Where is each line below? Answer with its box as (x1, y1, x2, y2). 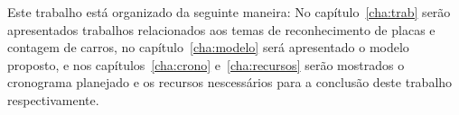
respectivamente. (7, 90, 99, 109)
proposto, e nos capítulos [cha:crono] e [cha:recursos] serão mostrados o (7, 55, 405, 74)
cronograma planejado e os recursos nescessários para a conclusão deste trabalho (7, 73, 453, 92)
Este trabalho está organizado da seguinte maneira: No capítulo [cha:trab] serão (7, 3, 451, 21)
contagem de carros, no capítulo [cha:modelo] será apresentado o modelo (7, 38, 409, 57)
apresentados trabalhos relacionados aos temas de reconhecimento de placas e (7, 20, 436, 39)
